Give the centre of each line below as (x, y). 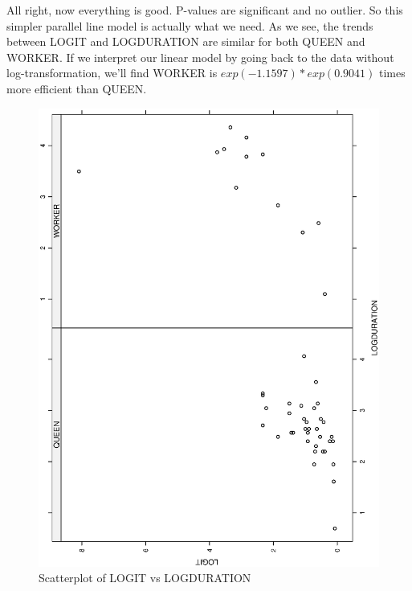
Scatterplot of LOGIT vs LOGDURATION (145, 578)
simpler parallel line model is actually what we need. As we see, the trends (190, 25)
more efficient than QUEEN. (77, 88)
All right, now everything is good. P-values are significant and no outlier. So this (205, 10)
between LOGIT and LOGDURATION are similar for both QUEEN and (186, 41)
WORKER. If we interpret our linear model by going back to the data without (200, 57)
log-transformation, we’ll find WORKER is (112, 73)
